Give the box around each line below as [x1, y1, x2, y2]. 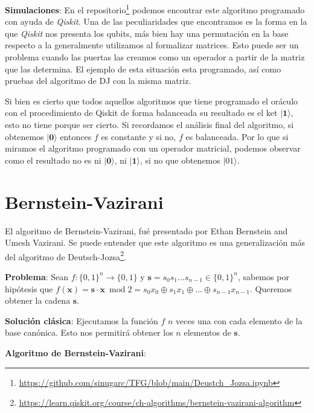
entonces [60, 130, 92, 142]
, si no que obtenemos [140, 153, 220, 166]
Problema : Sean [5, 270, 69, 283]
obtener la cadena [5, 294, 71, 307]
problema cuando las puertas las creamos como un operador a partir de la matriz [5, 51, 305, 63]
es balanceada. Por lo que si [185, 130, 289, 142]
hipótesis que [5, 282, 53, 295]
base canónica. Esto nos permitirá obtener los [5, 326, 173, 339]
